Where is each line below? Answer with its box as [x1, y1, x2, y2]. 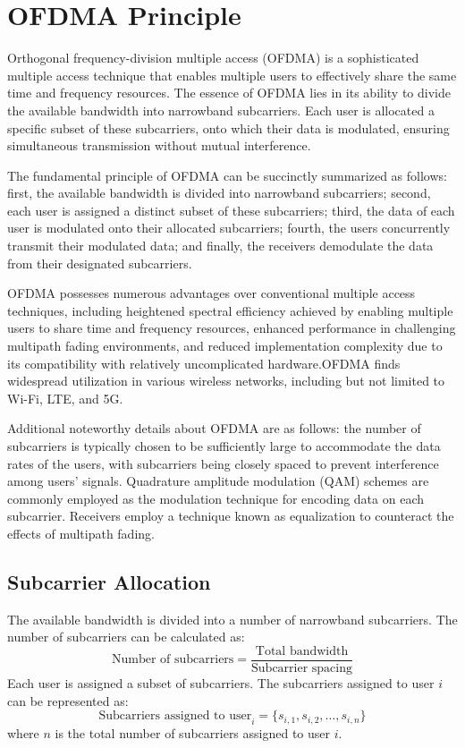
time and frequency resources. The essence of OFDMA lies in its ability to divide [7, 83, 451, 102]
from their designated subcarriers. [7, 253, 192, 272]
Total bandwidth [255, 644, 349, 658]
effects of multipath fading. [7, 523, 155, 542]
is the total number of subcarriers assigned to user [55, 724, 331, 742]
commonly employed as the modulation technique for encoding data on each [7, 489, 425, 507]
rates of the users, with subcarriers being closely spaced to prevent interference [7, 454, 439, 472]
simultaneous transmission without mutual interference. [7, 136, 311, 155]
